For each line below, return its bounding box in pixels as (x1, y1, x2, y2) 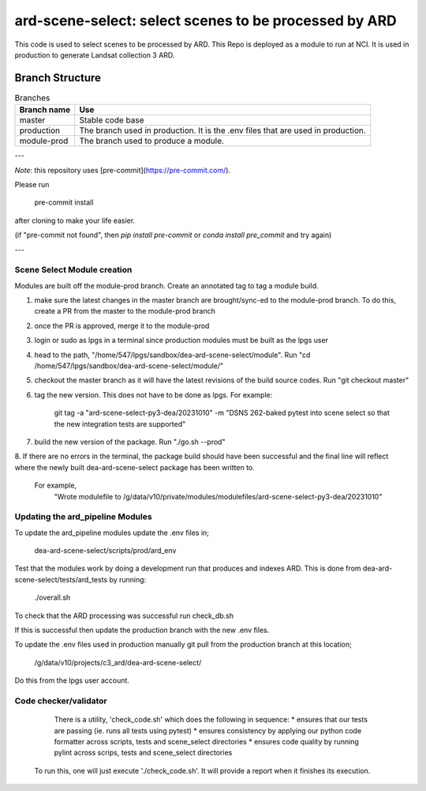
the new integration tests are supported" (54, 419, 186, 428)
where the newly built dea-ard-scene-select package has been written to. (14, 462, 256, 472)
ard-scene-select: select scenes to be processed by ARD (14, 12, 398, 29)
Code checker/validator (14, 695, 107, 706)
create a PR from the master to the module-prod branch (34, 307, 216, 316)
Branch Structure (14, 71, 102, 85)
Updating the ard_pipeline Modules (14, 511, 153, 522)
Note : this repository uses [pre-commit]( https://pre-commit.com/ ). (14, 165, 231, 175)
